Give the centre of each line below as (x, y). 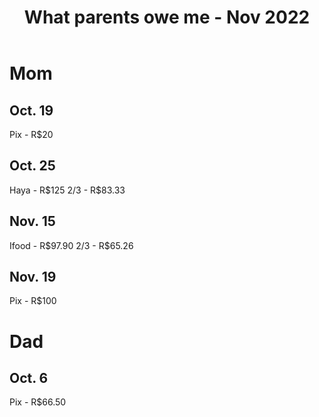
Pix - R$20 (31, 134)
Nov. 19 (33, 277)
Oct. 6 (29, 378)
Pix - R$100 (33, 301)
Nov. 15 (32, 221)
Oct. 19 (31, 110)
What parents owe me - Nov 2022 (167, 17)
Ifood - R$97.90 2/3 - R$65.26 (71, 245)
